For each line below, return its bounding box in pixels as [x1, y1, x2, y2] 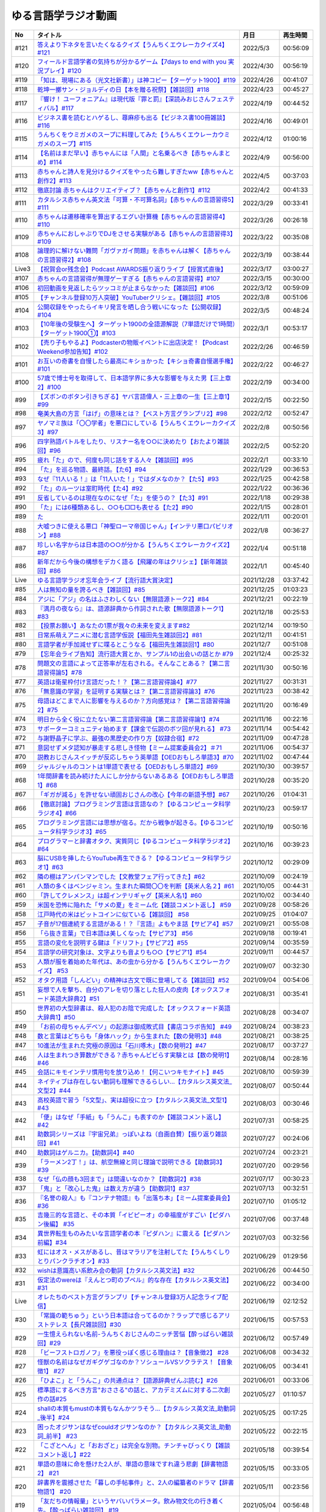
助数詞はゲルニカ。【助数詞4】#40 [37, 1148, 135, 1156]
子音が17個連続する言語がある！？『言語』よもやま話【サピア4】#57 [37, 919, 234, 928]
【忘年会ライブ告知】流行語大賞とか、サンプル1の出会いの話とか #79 [37, 650, 234, 658]
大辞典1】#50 [37, 1013, 75, 1022]
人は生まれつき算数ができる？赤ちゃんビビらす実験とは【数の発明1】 [37, 1051, 233, 1059]
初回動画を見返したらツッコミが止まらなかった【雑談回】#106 [37, 284, 214, 292]
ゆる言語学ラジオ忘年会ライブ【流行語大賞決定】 [37, 576, 176, 584]
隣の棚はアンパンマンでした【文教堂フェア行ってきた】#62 [37, 872, 205, 881]
